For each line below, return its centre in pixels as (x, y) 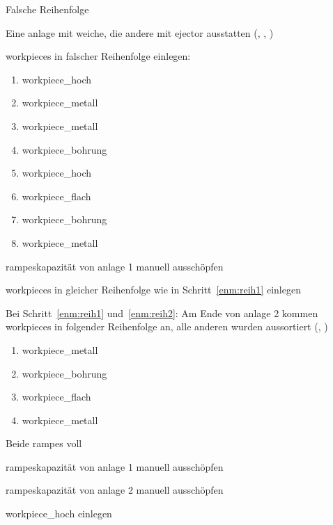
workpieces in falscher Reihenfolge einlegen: (98, 56)
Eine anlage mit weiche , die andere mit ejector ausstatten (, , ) (140, 32)
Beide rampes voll (44, 443)
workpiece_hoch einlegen (59, 514)
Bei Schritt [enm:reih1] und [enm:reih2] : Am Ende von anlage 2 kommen (162, 313)
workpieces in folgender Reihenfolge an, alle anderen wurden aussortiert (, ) (167, 326)
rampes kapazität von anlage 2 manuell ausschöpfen (115, 490)
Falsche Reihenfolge (47, 9)
